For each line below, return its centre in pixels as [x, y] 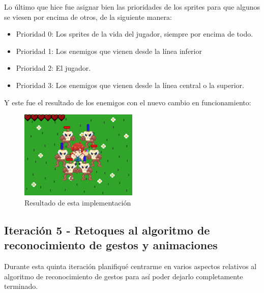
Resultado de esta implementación [78, 202]
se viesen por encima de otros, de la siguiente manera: [88, 17]
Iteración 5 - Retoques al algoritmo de [107, 230]
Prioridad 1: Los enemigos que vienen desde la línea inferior [109, 51]
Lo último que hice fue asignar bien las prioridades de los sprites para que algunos [132, 7]
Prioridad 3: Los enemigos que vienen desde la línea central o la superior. [130, 85]
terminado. [21, 286]
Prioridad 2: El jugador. [53, 68]
